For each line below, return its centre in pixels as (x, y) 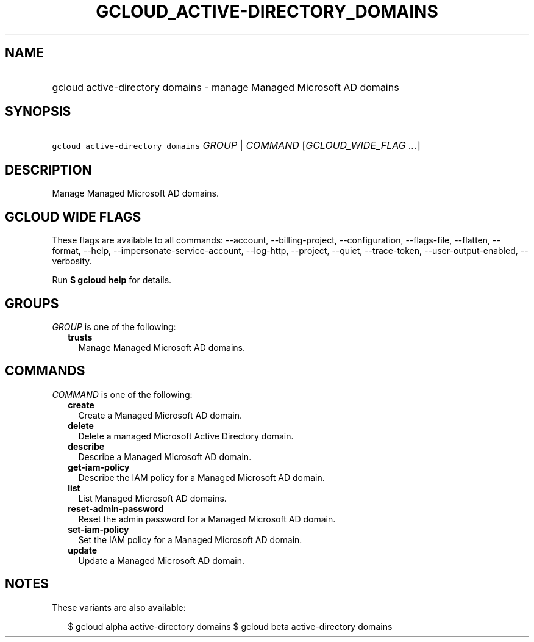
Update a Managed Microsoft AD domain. (162, 560)
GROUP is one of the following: (114, 326)
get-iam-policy (99, 467)
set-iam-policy (98, 529)
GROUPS (32, 303)
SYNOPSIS (38, 112)
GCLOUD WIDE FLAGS (73, 217)
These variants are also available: (119, 607)
